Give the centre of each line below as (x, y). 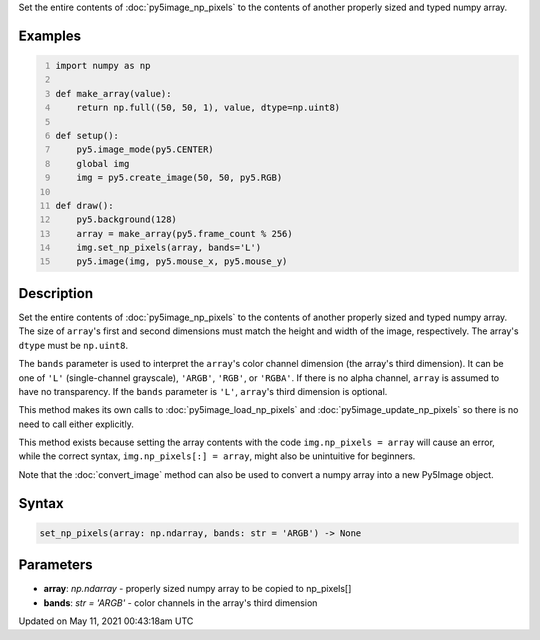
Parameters (55, 565)
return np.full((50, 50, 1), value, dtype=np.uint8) (208, 108)
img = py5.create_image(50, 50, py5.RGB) (179, 178)
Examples (50, 35)
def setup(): (87, 135)
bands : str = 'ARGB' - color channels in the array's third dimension (180, 602)
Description (56, 293)
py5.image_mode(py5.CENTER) (145, 149)
